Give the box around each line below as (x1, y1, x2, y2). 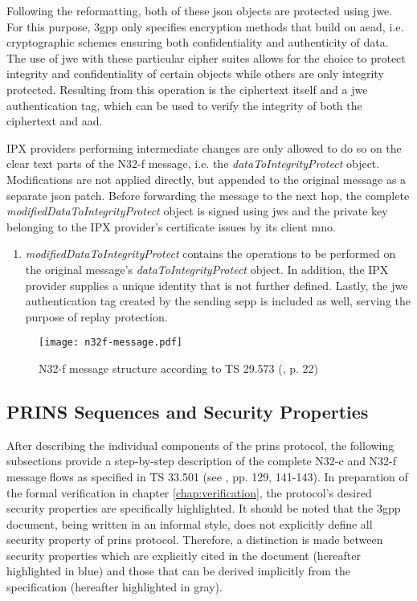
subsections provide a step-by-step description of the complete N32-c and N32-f (6, 452, 397, 469)
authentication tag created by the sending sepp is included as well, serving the (25, 292, 411, 309)
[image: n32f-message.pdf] (39, 337, 182, 349)
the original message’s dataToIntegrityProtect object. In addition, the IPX (25, 260, 389, 277)
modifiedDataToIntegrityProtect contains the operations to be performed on (25, 245, 396, 262)
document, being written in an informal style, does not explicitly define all (6, 515, 373, 532)
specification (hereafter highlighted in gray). (6, 579, 223, 595)
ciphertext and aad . (6, 112, 103, 129)
